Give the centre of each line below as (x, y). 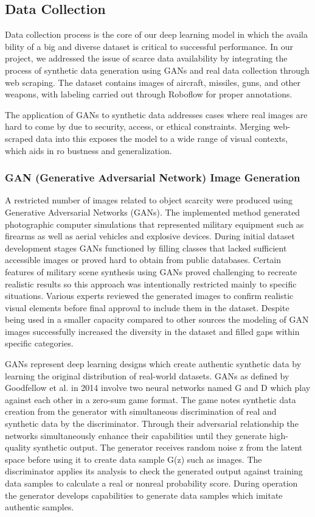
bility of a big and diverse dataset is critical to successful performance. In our (149, 46)
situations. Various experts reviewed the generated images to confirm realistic (149, 296)
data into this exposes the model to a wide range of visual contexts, (162, 138)
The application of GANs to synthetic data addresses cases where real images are (156, 114)
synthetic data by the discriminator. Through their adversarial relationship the (152, 424)
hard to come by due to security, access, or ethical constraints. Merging (138, 126)
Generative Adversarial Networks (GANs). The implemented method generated (153, 212)
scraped (19, 138)
